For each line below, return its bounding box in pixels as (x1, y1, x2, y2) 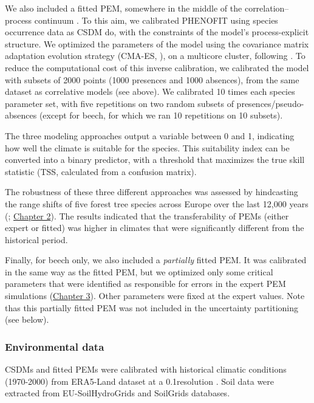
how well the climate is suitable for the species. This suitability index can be (5, 141, 290, 154)
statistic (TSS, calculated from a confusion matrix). (5, 165, 197, 177)
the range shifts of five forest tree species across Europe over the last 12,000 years (5, 197, 309, 210)
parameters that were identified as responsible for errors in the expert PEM (5, 277, 286, 290)
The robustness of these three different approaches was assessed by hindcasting (5, 185, 298, 198)
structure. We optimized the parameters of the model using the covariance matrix (5, 37, 309, 50)
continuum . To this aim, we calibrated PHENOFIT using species (34, 13, 278, 26)
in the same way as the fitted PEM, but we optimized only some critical (5, 265, 273, 278)
